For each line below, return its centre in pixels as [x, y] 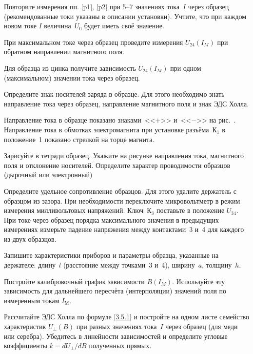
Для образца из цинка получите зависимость [70, 68]
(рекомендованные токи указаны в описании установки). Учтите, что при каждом [125, 16]
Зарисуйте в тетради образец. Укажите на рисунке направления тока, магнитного [124, 156]
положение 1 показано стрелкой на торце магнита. [79, 139]
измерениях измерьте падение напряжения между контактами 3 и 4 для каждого [124, 229]
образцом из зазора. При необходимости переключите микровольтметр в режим [122, 200]
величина [58, 26]
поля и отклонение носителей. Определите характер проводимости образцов [117, 165]
